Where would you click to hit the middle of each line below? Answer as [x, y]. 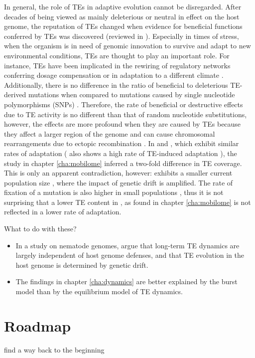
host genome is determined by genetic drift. [82, 265]
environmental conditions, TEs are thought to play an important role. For [117, 55]
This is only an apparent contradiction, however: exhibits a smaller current [118, 173]
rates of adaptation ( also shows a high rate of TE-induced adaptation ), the [121, 153]
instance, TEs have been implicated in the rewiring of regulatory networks [117, 65]
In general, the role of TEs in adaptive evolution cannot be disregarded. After [123, 6]
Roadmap [38, 325]
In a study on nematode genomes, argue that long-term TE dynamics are [127, 245]
